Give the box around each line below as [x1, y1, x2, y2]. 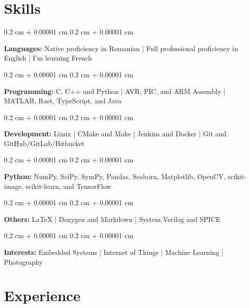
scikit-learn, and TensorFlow [26, 181, 112, 191]
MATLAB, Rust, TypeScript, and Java [4, 95, 122, 106]
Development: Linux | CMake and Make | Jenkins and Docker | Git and [4, 128, 227, 139]
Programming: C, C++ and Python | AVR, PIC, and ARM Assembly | [4, 86, 225, 96]
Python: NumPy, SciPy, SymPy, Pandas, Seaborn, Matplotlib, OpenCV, [4, 171, 226, 182]
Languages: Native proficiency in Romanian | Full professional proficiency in [4, 43, 238, 53]
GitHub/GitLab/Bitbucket [4, 138, 85, 148]
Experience [4, 285, 81, 306]
